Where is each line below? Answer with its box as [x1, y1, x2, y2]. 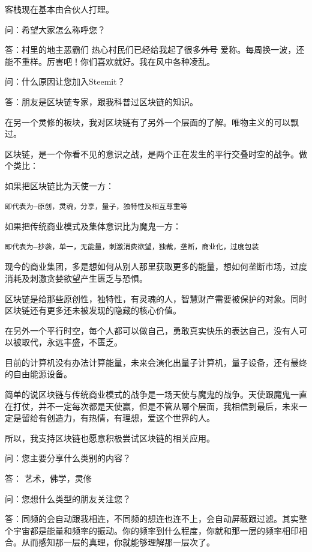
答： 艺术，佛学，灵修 [5, 472, 92, 485]
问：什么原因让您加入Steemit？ [5, 75, 125, 88]
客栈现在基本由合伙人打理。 [5, 3, 114, 15]
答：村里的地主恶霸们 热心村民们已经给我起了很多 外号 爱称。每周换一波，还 [5, 43, 305, 56]
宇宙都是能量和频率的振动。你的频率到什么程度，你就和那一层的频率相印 [13, 524, 299, 536]
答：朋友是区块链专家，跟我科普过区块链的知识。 [5, 95, 198, 108]
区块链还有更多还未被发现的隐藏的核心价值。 [5, 304, 181, 317]
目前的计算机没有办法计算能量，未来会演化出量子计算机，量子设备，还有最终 [5, 356, 307, 368]
